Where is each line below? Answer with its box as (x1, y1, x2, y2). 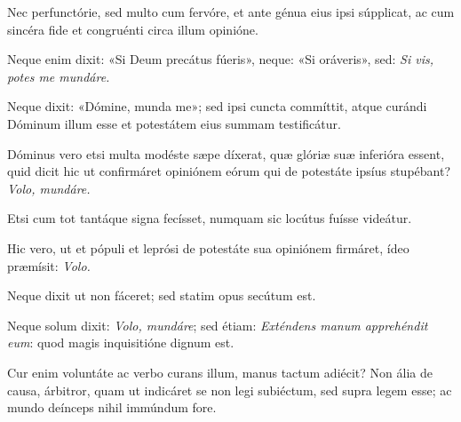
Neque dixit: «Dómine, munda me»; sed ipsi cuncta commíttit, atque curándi (7, 97, 427, 115)
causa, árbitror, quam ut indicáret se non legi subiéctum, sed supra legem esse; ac (7, 380, 452, 399)
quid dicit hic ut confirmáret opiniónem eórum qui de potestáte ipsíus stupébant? (7, 162, 451, 180)
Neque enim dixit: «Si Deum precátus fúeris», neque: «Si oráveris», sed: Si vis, (7, 50, 434, 68)
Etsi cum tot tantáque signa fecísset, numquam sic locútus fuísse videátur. (7, 209, 412, 227)
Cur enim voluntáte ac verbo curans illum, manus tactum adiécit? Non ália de (7, 362, 433, 381)
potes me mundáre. (7, 67, 110, 85)
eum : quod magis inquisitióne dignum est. (7, 333, 234, 352)
